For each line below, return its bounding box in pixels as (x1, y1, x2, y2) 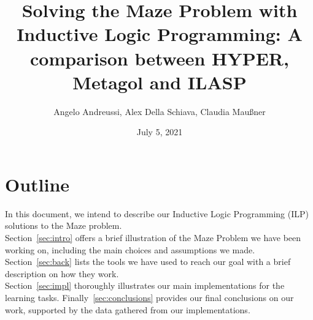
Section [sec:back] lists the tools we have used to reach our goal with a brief (5, 255, 291, 268)
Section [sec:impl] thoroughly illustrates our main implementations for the (5, 279, 285, 292)
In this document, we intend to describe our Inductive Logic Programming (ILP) (5, 207, 309, 220)
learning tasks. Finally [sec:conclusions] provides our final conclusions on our (5, 291, 294, 303)
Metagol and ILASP (72, 69, 247, 94)
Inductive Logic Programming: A (17, 21, 303, 47)
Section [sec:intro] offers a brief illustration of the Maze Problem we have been (5, 231, 301, 244)
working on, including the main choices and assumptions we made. (5, 243, 255, 256)
